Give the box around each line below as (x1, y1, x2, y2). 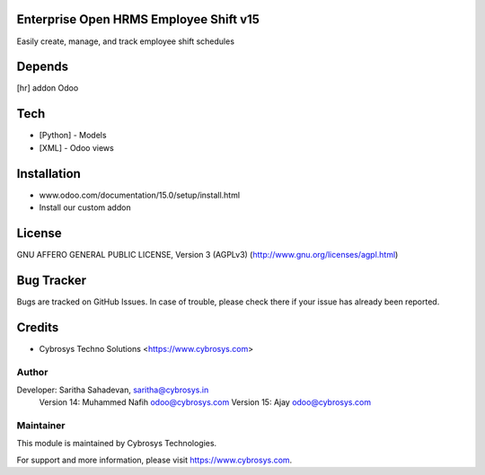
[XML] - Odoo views (39, 142, 114, 153)
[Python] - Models (39, 130, 107, 141)
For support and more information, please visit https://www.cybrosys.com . (16, 454, 293, 465)
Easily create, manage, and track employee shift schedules (16, 36, 235, 47)
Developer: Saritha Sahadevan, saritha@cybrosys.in (16, 384, 209, 395)
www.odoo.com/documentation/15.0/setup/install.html (39, 189, 241, 200)
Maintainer (16, 419, 66, 432)
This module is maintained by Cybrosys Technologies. (16, 438, 217, 449)
